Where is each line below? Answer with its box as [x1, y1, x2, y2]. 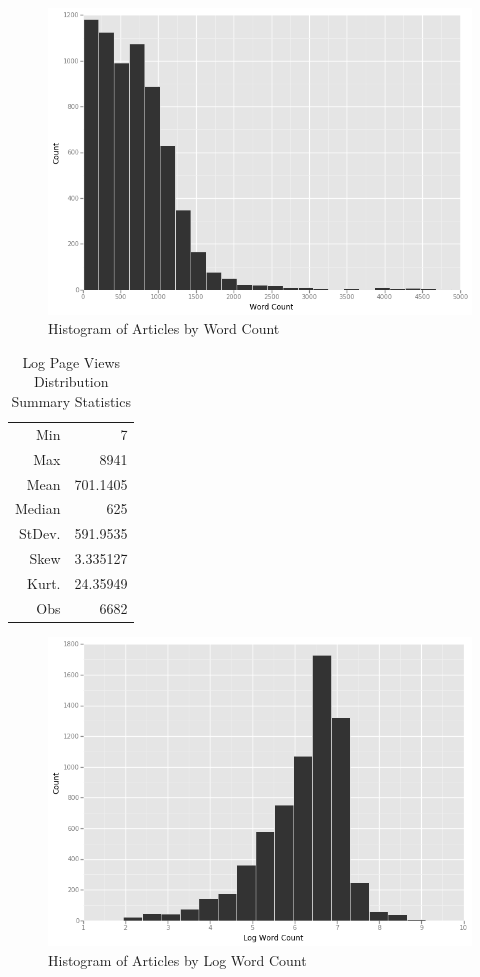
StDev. [19, 523, 61, 544]
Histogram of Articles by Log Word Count [48, 949, 307, 970]
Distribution [33, 371, 109, 392]
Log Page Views [22, 351, 121, 372]
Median [15, 498, 61, 519]
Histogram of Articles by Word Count [48, 318, 280, 339]
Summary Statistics [11, 391, 131, 411]
